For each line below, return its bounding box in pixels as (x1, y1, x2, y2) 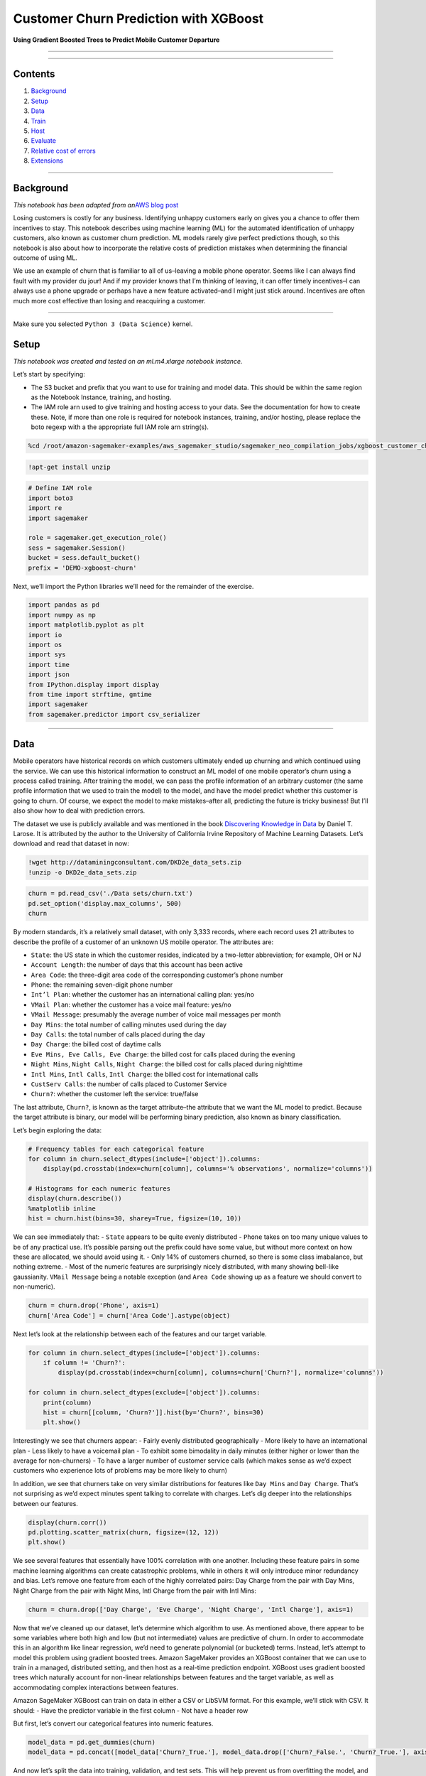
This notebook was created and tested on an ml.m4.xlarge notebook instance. (13, 357, 243, 365)
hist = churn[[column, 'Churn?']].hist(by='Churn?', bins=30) (43, 1408, 264, 1417)
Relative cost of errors (31, 146, 96, 155)
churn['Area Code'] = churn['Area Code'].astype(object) (28, 1311, 231, 1319)
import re (28, 504, 62, 512)
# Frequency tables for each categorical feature (28, 1144, 204, 1153)
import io (28, 631, 62, 639)
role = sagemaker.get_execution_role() (28, 534, 167, 542)
